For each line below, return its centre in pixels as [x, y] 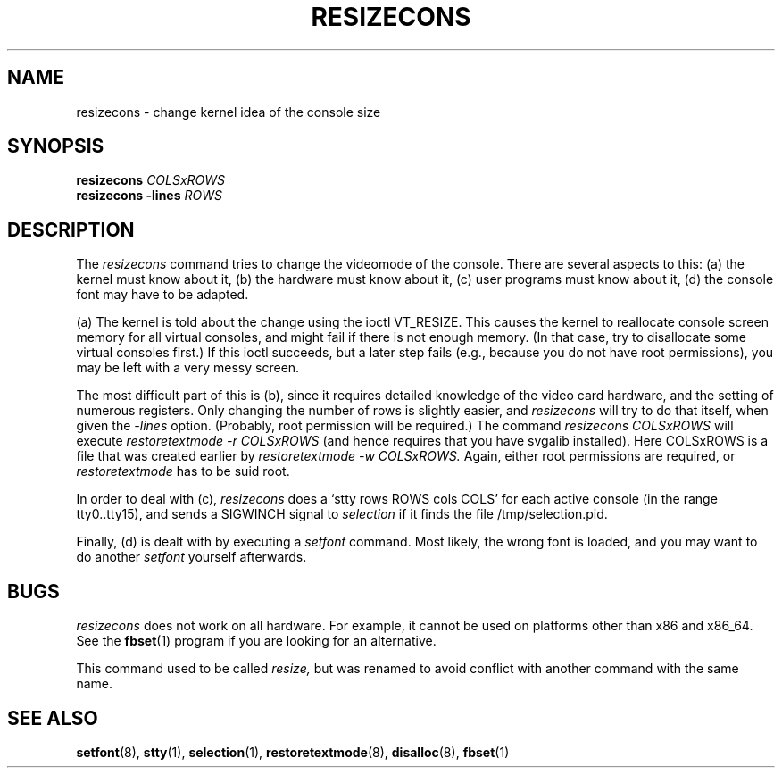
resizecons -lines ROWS [149, 196]
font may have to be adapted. [162, 295]
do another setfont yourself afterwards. [191, 557]
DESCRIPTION [71, 229]
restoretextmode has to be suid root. [183, 471]
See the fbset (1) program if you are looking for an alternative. [256, 641]
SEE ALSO [53, 718]
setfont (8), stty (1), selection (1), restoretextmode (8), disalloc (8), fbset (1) [293, 752]
